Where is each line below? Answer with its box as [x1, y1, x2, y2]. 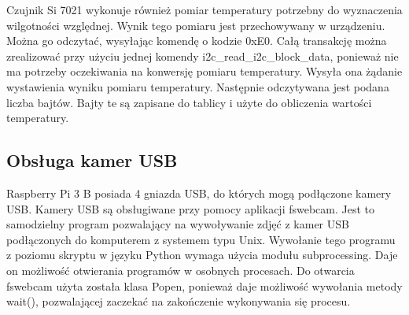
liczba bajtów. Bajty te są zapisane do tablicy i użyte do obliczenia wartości [6, 94, 372, 110]
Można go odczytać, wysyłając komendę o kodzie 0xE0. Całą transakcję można [6, 32, 387, 49]
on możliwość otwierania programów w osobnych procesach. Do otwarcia [6, 261, 355, 278]
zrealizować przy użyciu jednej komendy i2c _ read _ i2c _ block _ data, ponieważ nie [6, 47, 399, 64]
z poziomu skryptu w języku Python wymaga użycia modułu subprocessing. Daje [6, 246, 398, 263]
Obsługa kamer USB [6, 148, 178, 172]
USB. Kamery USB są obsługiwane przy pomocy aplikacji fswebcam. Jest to [6, 200, 375, 217]
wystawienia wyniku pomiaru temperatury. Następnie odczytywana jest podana [6, 78, 389, 94]
